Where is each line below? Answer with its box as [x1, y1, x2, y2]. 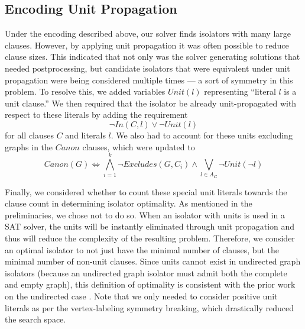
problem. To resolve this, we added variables [5, 85, 166, 98]
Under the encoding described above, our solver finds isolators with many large [5, 27, 291, 40]
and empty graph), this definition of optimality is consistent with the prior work [5, 278, 296, 291]
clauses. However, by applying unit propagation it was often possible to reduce [5, 38, 289, 51]
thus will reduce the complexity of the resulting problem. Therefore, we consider [5, 232, 295, 244]
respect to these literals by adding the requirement [5, 108, 188, 121]
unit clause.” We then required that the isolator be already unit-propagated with [5, 96, 297, 109]
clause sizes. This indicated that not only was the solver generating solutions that [5, 50, 300, 63]
